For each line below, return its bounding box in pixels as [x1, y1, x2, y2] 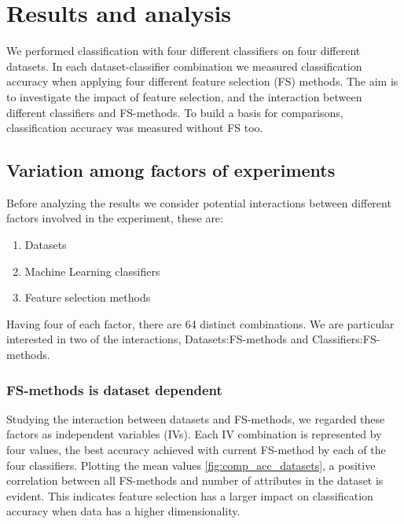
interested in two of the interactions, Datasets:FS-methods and [6, 331, 309, 347]
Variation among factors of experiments [6, 158, 336, 182]
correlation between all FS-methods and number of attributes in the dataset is [6, 472, 384, 489]
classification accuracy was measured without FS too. [6, 119, 263, 136]
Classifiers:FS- [311, 331, 380, 347]
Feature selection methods [24, 289, 151, 306]
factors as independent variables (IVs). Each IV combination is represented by [6, 426, 382, 442]
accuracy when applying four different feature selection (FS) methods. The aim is [6, 73, 398, 90]
